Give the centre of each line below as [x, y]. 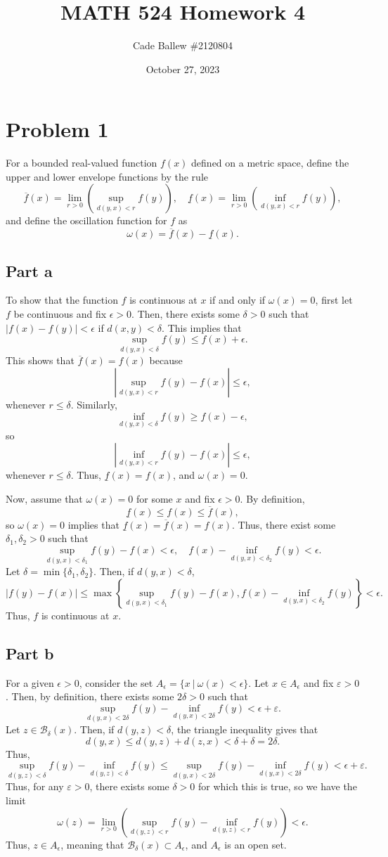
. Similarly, [94, 405]
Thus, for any [35, 786]
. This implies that [202, 327]
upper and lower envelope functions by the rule [107, 176]
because [166, 360]
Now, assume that [44, 499]
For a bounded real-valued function [82, 163]
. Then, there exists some [186, 314]
